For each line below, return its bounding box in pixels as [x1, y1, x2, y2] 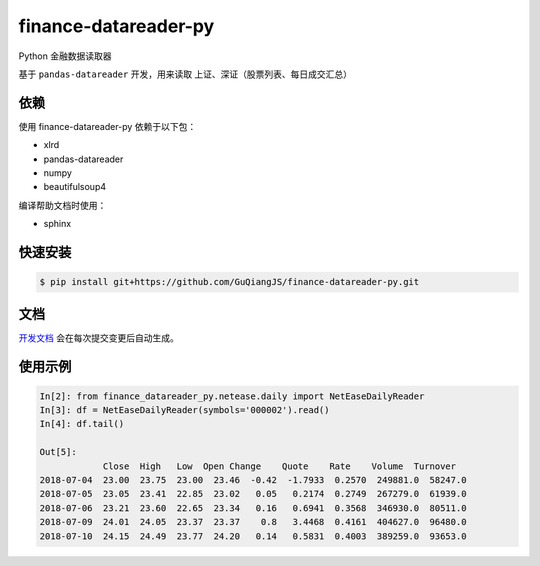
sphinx [43, 218, 72, 230]
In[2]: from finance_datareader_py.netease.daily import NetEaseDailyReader [39, 390, 425, 402]
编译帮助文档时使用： [18, 199, 107, 211]
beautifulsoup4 [43, 181, 107, 193]
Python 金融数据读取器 [18, 50, 112, 62]
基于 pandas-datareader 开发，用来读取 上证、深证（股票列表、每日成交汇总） [18, 68, 353, 80]
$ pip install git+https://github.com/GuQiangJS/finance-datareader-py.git [39, 276, 420, 288]
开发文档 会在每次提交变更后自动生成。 [18, 331, 179, 344]
